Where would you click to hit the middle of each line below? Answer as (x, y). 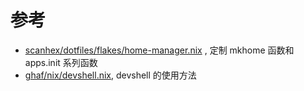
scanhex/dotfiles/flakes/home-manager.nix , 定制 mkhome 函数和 (159, 50)
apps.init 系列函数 (61, 62)
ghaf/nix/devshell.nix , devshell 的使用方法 (110, 75)
